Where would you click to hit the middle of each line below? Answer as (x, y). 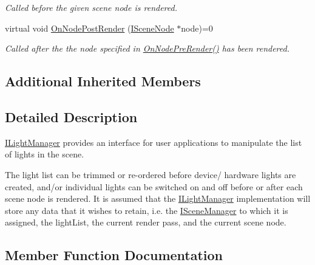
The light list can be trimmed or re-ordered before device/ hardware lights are (151, 174)
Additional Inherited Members (103, 81)
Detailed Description (71, 116)
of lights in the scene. (45, 154)
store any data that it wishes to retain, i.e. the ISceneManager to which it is (147, 210)
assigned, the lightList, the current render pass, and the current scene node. (146, 222)
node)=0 (197, 28)
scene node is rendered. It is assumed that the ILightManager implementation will (158, 198)
